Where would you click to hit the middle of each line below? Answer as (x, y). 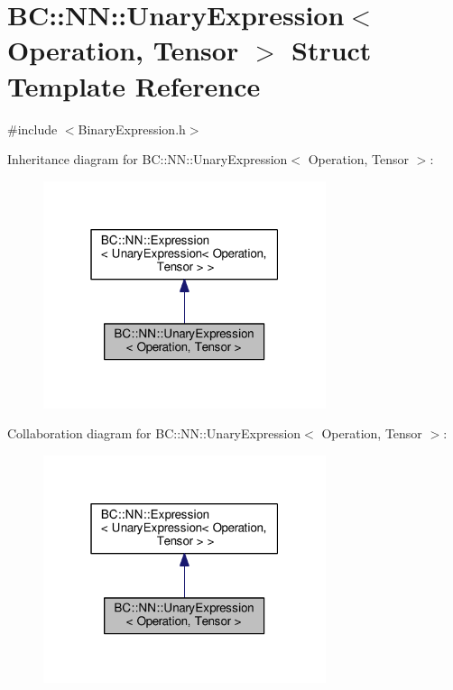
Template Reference (134, 85)
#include (32, 129)
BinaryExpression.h (132, 129)
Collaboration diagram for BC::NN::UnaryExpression (154, 433)
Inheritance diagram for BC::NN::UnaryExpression (148, 159)
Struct (331, 50)
